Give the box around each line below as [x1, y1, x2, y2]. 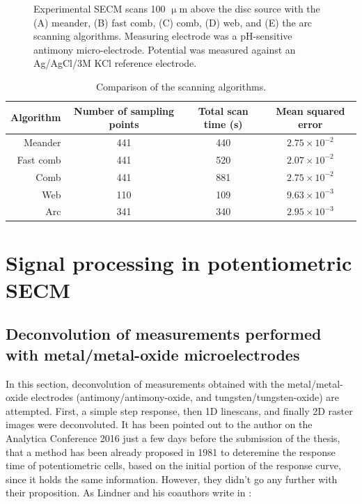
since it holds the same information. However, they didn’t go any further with [6, 471, 338, 486]
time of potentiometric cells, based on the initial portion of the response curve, [6, 458, 341, 473]
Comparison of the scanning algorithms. [95, 79, 267, 93]
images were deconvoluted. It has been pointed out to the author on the [6, 417, 313, 432]
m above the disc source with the [179, 1, 320, 15]
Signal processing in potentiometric [6, 248, 352, 276]
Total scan [198, 103, 249, 118]
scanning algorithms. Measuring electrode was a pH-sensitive [33, 29, 292, 43]
